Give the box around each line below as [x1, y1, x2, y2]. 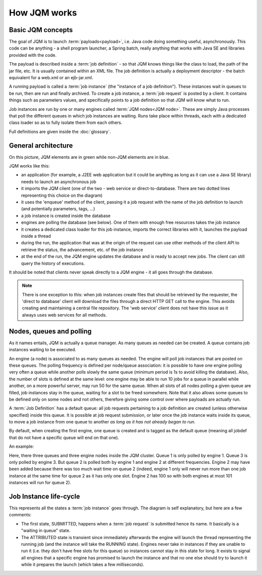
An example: [9, 443, 34, 449]
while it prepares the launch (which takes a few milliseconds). [21, 561, 145, 568]
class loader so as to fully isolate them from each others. [9, 119, 122, 126]
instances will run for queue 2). [9, 480, 71, 486]
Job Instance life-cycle [9, 492, 80, 500]
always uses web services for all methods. [22, 312, 107, 318]
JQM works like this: [9, 163, 50, 169]
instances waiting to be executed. [9, 347, 77, 353]
